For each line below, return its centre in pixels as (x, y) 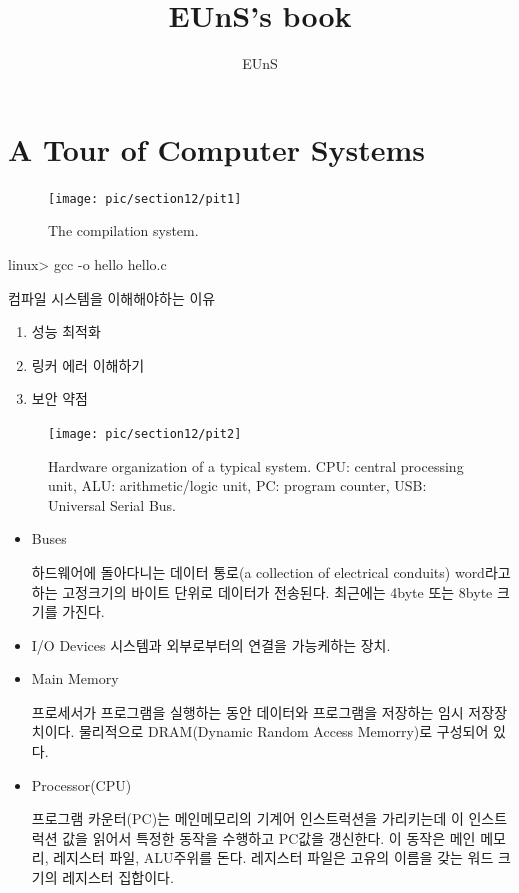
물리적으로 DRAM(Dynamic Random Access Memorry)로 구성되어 (283, 731)
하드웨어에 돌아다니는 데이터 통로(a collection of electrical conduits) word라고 (271, 571)
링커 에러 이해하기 (88, 364)
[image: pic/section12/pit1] (145, 198)
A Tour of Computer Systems (217, 148)
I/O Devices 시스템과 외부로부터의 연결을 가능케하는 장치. (211, 644)
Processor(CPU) (81, 784)
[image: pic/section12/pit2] (145, 433)
